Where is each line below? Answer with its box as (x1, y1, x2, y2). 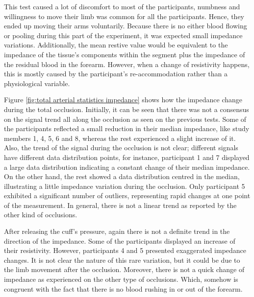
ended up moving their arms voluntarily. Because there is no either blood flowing (4, 21, 247, 31)
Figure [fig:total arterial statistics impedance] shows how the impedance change (4, 94, 243, 105)
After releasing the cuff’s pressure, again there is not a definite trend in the (4, 226, 230, 236)
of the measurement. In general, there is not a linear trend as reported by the (4, 200, 237, 210)
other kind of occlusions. (4, 209, 77, 220)
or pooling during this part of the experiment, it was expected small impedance (4, 30, 243, 40)
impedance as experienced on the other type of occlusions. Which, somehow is (4, 274, 238, 284)
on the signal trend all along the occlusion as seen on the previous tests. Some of (4, 114, 247, 124)
